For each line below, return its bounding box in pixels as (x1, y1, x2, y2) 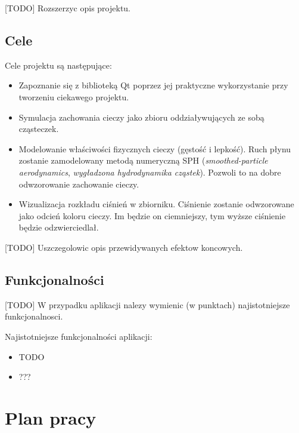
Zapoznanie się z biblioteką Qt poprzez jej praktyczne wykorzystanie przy (18, 79, 288, 91)
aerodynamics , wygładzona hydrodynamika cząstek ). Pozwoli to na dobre (18, 165, 281, 178)
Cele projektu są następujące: (5, 59, 112, 71)
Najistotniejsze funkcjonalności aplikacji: (5, 330, 152, 342)
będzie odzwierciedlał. (18, 221, 99, 234)
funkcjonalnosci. (5, 310, 63, 323)
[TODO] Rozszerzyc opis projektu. (5, 2, 131, 14)
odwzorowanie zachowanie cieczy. (18, 177, 139, 190)
